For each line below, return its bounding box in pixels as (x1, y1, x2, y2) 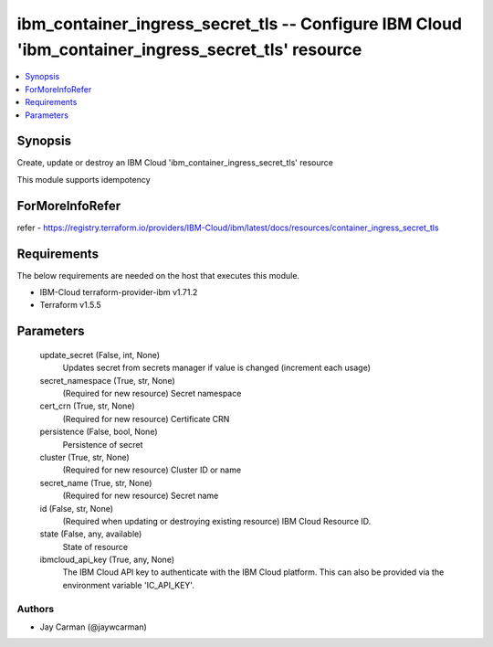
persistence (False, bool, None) (39, 426, 159, 438)
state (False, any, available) (39, 528, 142, 539)
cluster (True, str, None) (39, 451, 130, 462)
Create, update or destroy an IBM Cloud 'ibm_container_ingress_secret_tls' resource (16, 157, 333, 168)
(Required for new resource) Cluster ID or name (62, 464, 242, 475)
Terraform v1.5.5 (39, 300, 102, 311)
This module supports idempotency (16, 174, 151, 185)
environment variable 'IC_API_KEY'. (62, 579, 195, 590)
